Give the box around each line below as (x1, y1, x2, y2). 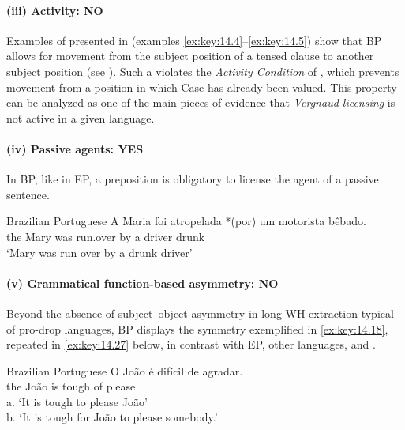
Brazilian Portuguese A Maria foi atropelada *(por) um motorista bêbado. (6, 213, 366, 229)
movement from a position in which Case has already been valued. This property (6, 78, 397, 95)
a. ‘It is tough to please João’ (6, 393, 148, 409)
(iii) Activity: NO (6, 2, 103, 18)
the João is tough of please (6, 378, 136, 394)
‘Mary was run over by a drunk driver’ (6, 243, 193, 260)
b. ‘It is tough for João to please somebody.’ (6, 409, 218, 425)
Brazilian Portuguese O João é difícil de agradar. (6, 362, 243, 379)
